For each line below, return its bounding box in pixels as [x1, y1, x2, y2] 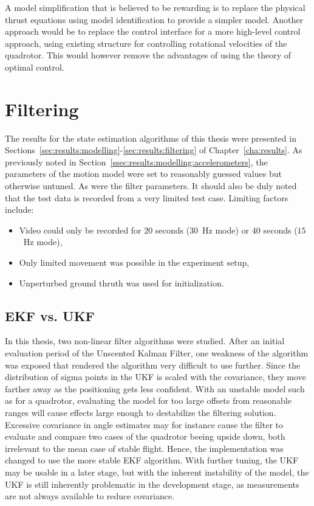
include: [5, 203, 34, 216]
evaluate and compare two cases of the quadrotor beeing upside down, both [5, 430, 285, 443]
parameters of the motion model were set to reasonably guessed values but [5, 167, 282, 180]
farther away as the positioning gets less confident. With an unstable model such [5, 382, 305, 395]
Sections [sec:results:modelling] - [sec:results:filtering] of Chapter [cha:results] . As [5, 144, 302, 156]
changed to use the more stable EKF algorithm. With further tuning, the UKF [5, 454, 299, 466]
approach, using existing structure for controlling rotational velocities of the [5, 36, 287, 49]
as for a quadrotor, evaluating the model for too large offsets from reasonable [5, 394, 292, 407]
